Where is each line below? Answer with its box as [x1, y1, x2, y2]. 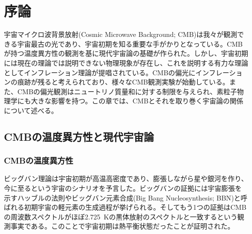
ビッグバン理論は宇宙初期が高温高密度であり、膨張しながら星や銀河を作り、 [4, 173, 248, 184]
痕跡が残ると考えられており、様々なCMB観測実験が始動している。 [17, 77, 230, 87]
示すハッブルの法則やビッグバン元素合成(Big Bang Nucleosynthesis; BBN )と [4, 192, 241, 202]
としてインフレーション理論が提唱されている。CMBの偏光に [4, 67, 196, 77]
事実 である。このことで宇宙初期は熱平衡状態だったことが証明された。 [10, 221, 235, 231]
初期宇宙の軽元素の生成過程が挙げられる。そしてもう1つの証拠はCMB [24, 202, 247, 212]
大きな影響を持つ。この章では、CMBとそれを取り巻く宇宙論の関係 [31, 96, 243, 106]
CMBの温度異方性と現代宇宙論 [4, 129, 154, 144]
